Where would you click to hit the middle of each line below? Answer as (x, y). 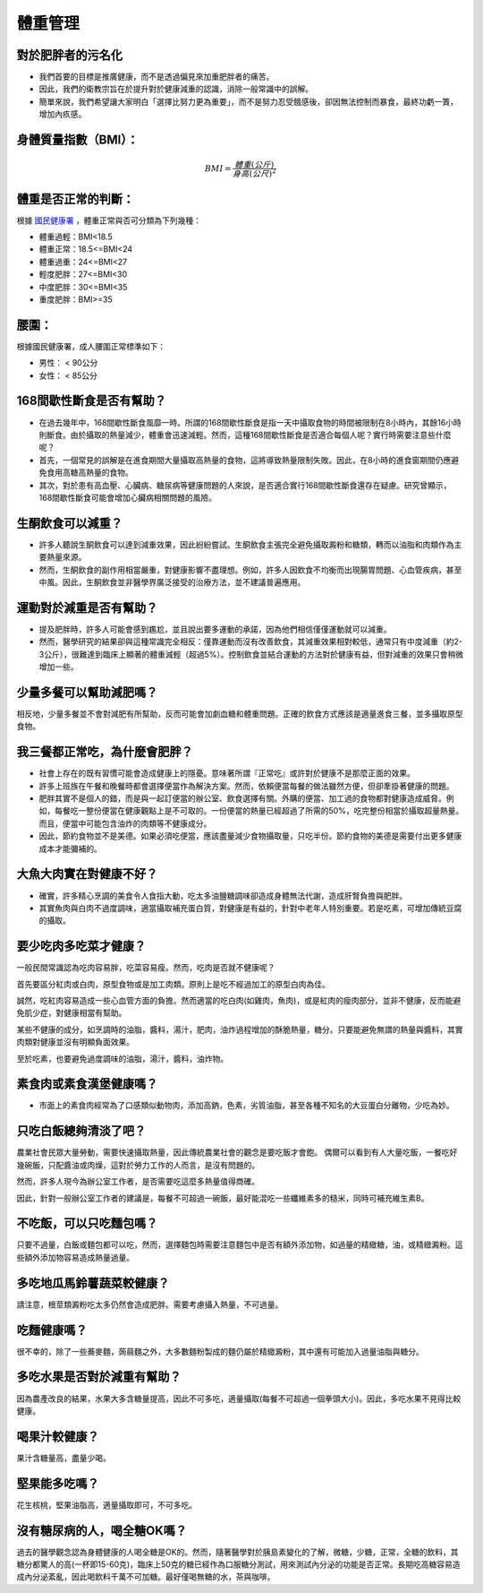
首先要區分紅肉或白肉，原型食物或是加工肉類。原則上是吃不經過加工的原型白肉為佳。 (173, 984)
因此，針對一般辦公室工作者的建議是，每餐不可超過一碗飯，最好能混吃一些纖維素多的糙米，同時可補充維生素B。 (223, 1198)
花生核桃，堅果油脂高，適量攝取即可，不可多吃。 (106, 1504)
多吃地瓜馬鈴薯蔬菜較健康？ (93, 1283)
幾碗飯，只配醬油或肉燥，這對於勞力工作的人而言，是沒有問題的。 (138, 1165)
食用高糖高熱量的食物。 (89, 473)
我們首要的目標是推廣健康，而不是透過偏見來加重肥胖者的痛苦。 (157, 77)
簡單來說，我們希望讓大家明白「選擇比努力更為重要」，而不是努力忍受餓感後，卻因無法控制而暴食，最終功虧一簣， (248, 101)
